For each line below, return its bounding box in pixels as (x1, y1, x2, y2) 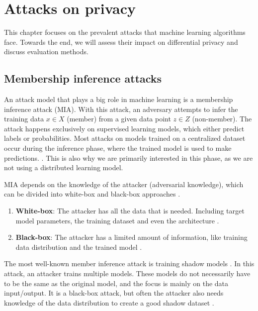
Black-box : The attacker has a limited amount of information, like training (15, 232, 248, 242)
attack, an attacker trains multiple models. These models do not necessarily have (4, 268, 251, 279)
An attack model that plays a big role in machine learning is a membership (4, 94, 233, 104)
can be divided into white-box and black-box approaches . (4, 189, 180, 199)
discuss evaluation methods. (4, 46, 88, 57)
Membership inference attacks (4, 71, 162, 86)
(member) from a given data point (67, 113, 171, 124)
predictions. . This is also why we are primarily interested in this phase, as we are (4, 152, 253, 163)
